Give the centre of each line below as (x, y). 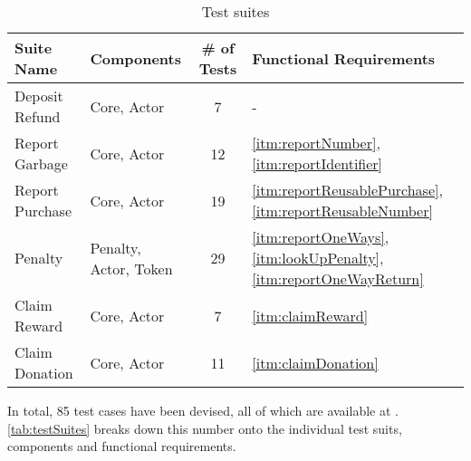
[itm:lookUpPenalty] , (318, 258)
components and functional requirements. (122, 446)
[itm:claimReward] (310, 315)
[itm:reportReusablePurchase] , (347, 190)
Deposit (39, 96)
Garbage (41, 163)
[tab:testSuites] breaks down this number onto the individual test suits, (205, 428)
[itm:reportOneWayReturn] (338, 279)
